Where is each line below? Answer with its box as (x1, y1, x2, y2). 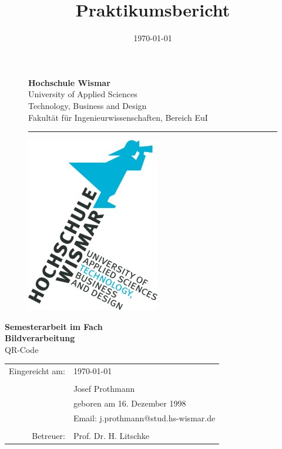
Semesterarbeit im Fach (5, 320, 103, 332)
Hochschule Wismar (28, 76, 110, 88)
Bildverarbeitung (5, 332, 75, 344)
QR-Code (5, 343, 39, 355)
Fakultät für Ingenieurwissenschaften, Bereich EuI (28, 111, 208, 123)
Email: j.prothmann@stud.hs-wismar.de (73, 412, 216, 424)
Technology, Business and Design (28, 99, 147, 111)
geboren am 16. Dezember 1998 (73, 397, 186, 410)
